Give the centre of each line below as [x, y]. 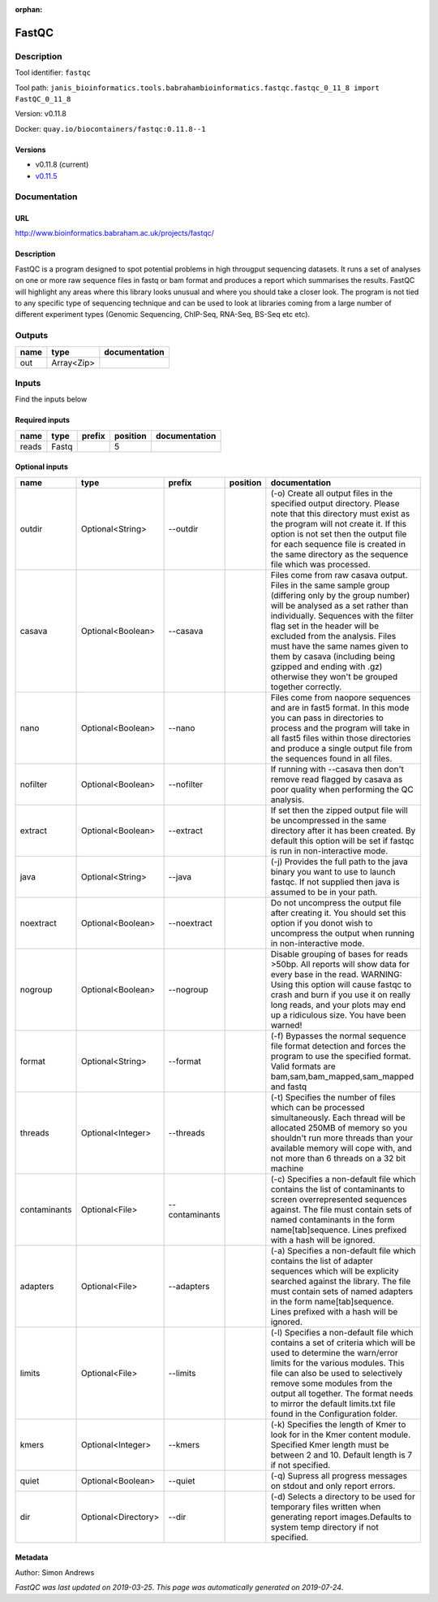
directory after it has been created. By [343, 831]
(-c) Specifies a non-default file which [344, 1179]
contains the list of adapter [322, 1261]
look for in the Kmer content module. [341, 1435]
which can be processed [318, 1107]
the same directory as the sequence [339, 554]
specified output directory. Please [335, 503]
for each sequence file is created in [338, 544]
